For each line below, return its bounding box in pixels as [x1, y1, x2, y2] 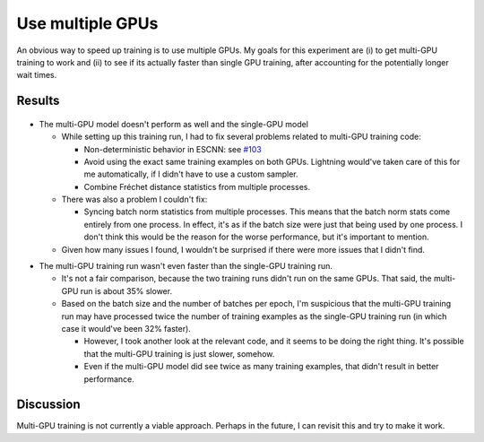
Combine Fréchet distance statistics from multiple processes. [83, 181, 311, 192]
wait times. [16, 70, 57, 81]
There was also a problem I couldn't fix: [61, 194, 208, 205]
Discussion [16, 397, 81, 412]
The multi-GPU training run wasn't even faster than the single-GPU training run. [39, 261, 333, 272]
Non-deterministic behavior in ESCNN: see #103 [83, 143, 262, 154]
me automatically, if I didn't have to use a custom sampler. [83, 169, 298, 179]
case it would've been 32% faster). [61, 323, 192, 334]
